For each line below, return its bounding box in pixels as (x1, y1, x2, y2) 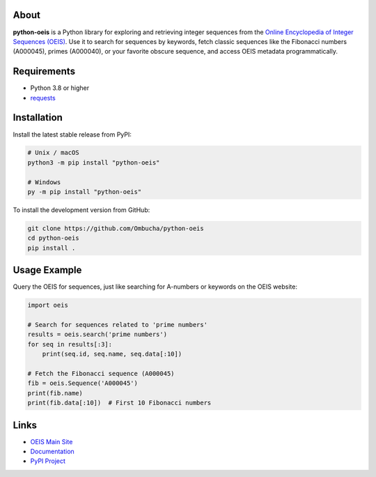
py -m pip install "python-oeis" (27, 188, 142, 196)
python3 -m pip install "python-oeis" (27, 158, 160, 167)
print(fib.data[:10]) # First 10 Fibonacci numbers (27, 399, 212, 407)
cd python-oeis (27, 234, 79, 242)
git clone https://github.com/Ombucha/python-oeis (27, 225, 205, 233)
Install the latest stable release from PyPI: (13, 130, 132, 139)
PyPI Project (30, 457, 66, 465)
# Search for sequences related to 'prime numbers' (27, 321, 208, 329)
